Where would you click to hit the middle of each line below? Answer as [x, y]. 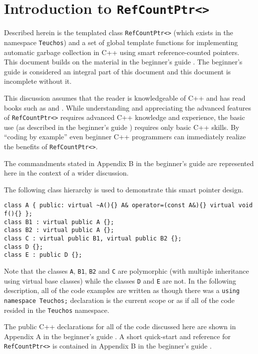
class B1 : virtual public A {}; [59, 222]
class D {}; [24, 247]
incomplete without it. [38, 81]
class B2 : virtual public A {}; [59, 230]
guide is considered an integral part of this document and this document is [118, 71]
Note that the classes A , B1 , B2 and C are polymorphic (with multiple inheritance [127, 271]
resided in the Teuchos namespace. [57, 310]
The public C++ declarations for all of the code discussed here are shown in [120, 326]
